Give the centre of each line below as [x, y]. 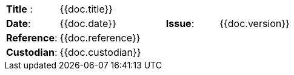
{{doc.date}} [88, 23]
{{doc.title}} [86, 9]
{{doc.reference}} [100, 38]
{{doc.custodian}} [100, 52]
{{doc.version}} [255, 23]
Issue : [180, 23]
